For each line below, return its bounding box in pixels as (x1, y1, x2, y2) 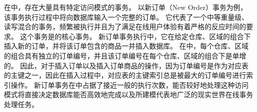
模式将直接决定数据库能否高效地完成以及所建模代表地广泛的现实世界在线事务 (4, 89, 253, 100)
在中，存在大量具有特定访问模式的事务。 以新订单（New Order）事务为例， (4, 2, 248, 12)
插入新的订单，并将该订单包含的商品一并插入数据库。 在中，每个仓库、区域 (4, 41, 249, 51)
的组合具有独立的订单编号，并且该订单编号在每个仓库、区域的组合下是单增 (4, 50, 246, 60)
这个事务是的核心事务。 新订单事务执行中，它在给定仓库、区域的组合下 (20, 31, 251, 41)
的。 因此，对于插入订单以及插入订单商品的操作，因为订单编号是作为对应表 (4, 60, 249, 70)
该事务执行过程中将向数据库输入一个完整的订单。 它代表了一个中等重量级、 (4, 11, 249, 22)
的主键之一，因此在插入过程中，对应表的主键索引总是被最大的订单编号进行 (4, 70, 246, 80)
